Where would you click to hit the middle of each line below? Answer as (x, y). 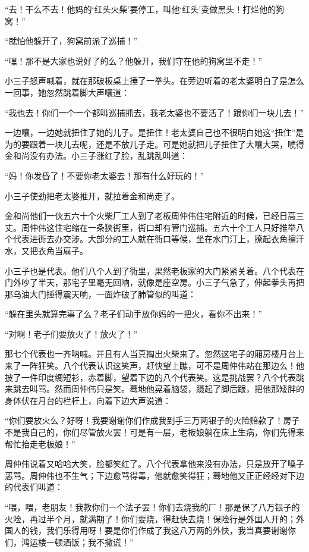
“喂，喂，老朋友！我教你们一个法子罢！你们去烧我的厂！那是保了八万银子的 (152, 507)
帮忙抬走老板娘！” (40, 443)
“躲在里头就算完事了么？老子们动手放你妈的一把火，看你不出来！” (134, 314)
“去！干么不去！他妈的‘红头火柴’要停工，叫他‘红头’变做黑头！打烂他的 (141, 9)
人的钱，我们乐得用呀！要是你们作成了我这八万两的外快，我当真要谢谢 (150, 530)
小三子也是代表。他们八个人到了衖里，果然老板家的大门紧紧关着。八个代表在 (154, 270)
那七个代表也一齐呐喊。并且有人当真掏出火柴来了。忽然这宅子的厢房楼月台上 (154, 354)
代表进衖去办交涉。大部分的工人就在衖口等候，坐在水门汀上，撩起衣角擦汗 (158, 239)
